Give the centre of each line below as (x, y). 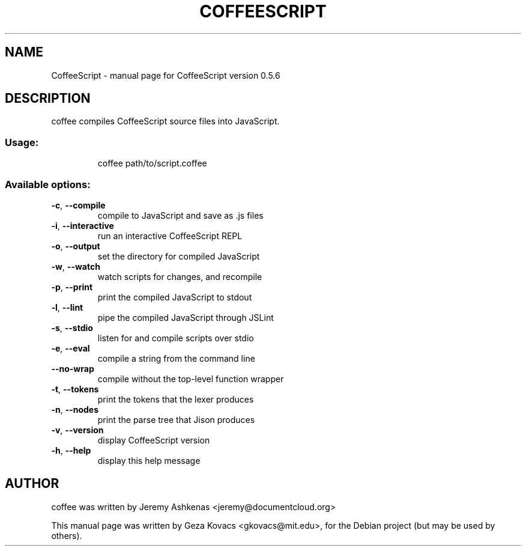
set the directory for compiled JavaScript (179, 256)
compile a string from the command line (176, 358)
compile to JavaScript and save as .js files (180, 215)
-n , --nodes (75, 409)
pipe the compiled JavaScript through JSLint (186, 317)
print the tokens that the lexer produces (176, 399)
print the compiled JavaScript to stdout (175, 297)
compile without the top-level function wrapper (191, 379)
